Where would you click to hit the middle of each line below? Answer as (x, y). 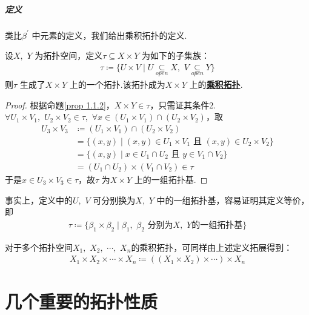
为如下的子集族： (176, 55)
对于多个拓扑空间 (39, 247)
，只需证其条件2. (183, 104)
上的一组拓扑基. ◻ (171, 179)
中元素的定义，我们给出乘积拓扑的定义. (109, 35)
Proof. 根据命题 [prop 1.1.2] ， (60, 104)
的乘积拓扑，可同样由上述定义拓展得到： (212, 247)
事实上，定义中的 (39, 200)
